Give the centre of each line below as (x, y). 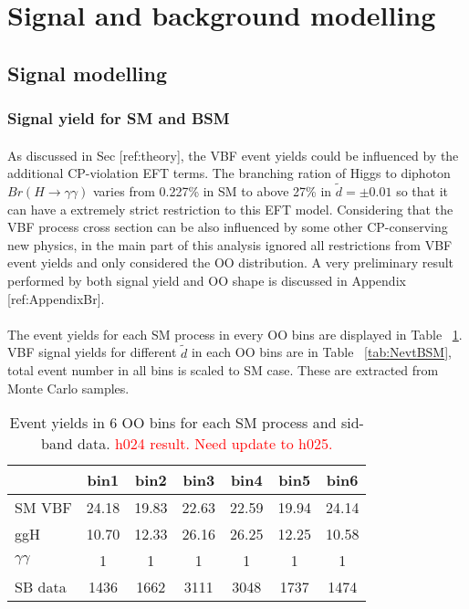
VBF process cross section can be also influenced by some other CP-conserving (228, 227)
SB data (41, 587)
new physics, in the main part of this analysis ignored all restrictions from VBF (230, 244)
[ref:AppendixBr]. (56, 298)
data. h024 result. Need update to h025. (205, 444)
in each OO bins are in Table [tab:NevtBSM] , (321, 352)
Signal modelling (88, 73)
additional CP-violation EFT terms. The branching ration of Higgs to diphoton (229, 173)
